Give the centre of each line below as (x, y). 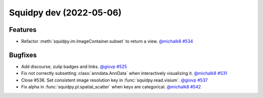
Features (23, 30)
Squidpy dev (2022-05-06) (65, 13)
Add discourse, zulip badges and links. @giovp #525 (74, 66)
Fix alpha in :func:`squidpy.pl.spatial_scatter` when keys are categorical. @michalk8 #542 (111, 87)
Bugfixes (23, 55)
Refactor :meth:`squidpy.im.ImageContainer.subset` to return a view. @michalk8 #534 (107, 42)
